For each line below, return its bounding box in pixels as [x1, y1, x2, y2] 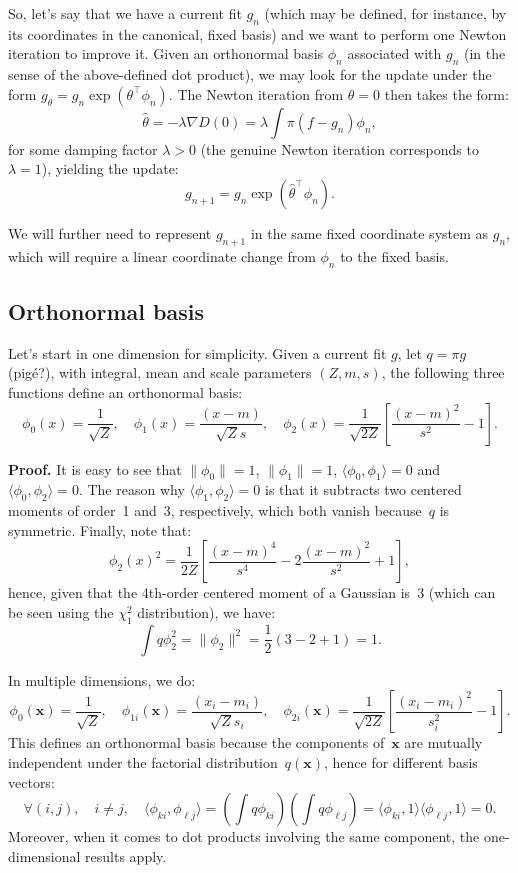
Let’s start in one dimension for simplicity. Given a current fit [8, 342, 387, 363]
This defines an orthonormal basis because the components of [8, 732, 385, 753]
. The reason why [78, 479, 185, 500]
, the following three [381, 362, 505, 383]
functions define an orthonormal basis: [8, 381, 243, 402]
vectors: [8, 771, 55, 792]
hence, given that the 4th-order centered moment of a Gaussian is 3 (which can [8, 582, 496, 603]
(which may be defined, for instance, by [264, 3, 507, 23]
